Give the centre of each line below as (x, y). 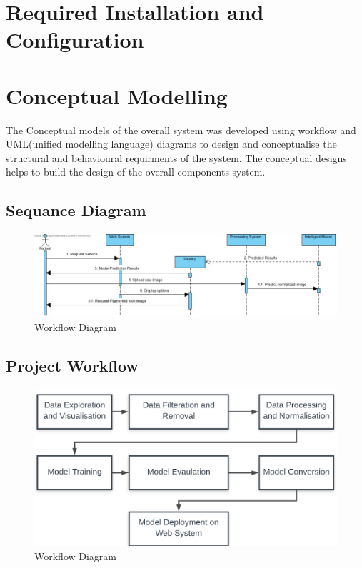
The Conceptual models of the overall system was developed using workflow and (181, 130)
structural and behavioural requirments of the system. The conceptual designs (176, 157)
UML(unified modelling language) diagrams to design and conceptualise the (171, 144)
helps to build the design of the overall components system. (136, 172)
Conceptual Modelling (117, 95)
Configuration (75, 40)
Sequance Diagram (76, 210)
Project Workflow (72, 365)
